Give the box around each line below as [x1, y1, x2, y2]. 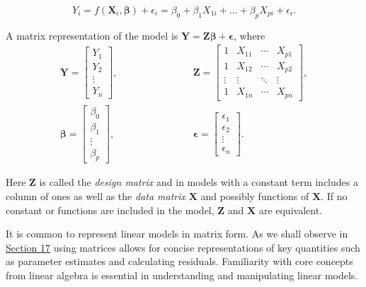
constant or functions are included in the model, [6, 202, 215, 217]
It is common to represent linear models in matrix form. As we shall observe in [6, 226, 348, 241]
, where [233, 28, 265, 42]
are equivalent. [258, 202, 322, 217]
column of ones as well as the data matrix [6, 189, 186, 204]
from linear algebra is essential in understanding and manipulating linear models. [6, 268, 358, 283]
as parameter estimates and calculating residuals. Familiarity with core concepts [6, 254, 353, 269]
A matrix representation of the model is [6, 28, 178, 42]
